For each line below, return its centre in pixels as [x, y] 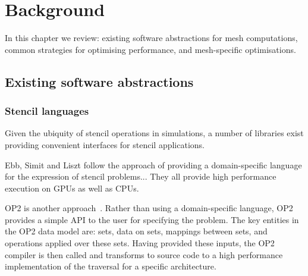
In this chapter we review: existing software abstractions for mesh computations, [151, 38]
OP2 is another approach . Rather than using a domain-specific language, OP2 [149, 208]
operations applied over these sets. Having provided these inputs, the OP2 [140, 243]
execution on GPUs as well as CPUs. [72, 188]
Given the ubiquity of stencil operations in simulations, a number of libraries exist [154, 133]
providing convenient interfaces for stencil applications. [105, 144]
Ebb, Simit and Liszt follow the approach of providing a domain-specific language [153, 164]
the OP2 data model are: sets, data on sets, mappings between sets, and [136, 231]
